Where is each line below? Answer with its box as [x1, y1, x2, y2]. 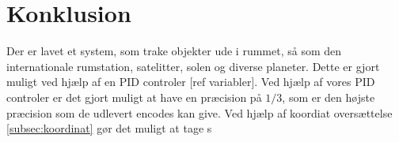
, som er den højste [282, 88, 375, 105]
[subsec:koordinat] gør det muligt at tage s [6, 120, 212, 136]
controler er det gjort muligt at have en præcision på [6, 88, 262, 105]
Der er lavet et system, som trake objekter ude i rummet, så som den [6, 43, 342, 59]
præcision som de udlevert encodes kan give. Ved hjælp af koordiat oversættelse [6, 104, 393, 121]
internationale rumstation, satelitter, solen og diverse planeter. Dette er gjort [6, 58, 380, 74]
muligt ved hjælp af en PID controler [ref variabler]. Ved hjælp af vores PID [6, 73, 375, 90]
